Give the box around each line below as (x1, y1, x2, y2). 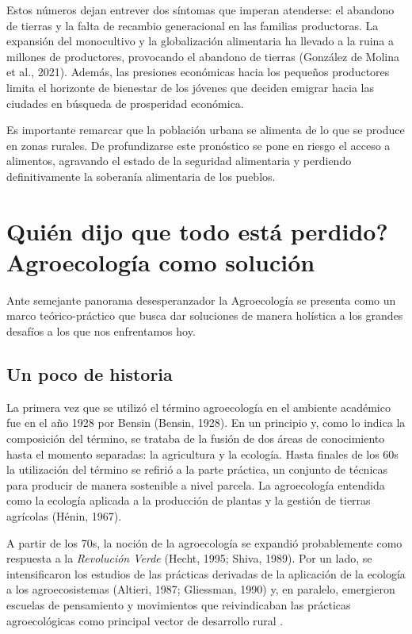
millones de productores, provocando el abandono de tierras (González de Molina (6, 48, 399, 64)
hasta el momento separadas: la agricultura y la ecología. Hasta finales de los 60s (6, 445, 399, 462)
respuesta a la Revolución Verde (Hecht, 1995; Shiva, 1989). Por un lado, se (6, 550, 372, 567)
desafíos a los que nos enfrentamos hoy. (6, 323, 196, 340)
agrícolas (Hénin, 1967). (6, 507, 122, 524)
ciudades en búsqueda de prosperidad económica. (6, 94, 244, 111)
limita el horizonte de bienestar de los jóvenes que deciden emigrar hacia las (6, 79, 374, 95)
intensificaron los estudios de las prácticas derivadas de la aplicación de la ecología (6, 565, 406, 582)
